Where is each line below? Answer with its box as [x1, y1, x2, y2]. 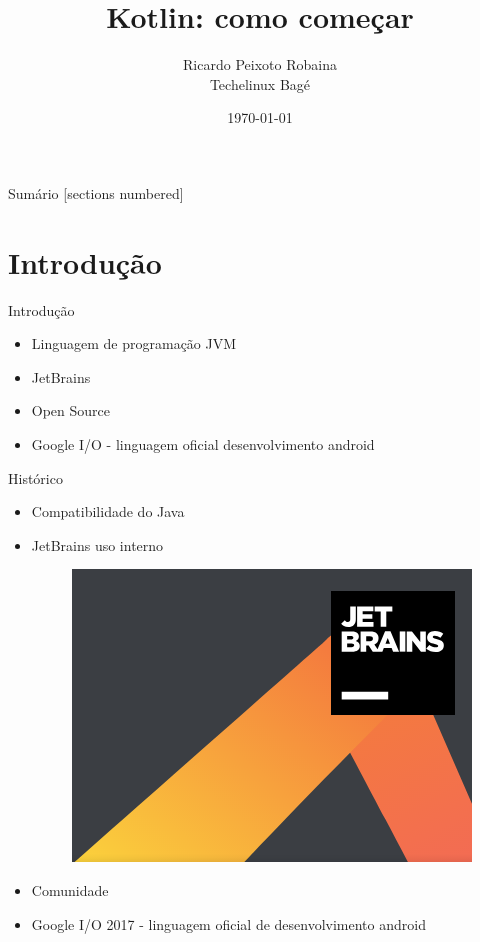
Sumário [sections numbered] [8, 182, 184, 203]
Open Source [31, 400, 111, 421]
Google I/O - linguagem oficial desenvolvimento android [31, 434, 375, 454]
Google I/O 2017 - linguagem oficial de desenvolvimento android [31, 913, 426, 934]
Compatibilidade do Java [31, 501, 185, 522]
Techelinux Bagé [209, 73, 311, 94]
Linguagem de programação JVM [31, 333, 237, 354]
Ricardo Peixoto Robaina [183, 54, 337, 75]
